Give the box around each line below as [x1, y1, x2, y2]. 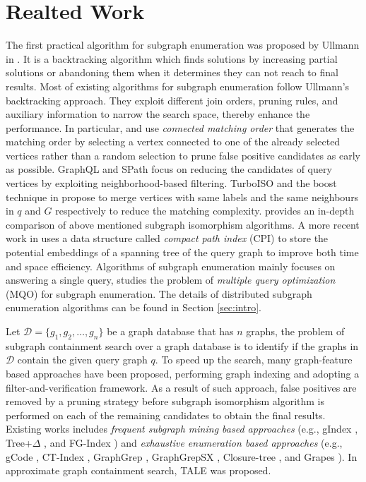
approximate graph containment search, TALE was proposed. [6, 463, 271, 478]
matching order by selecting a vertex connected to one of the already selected [6, 134, 341, 149]
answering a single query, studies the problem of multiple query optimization [6, 272, 336, 287]
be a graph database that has [107, 324, 234, 338]
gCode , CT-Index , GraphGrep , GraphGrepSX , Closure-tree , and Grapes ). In [6, 449, 358, 464]
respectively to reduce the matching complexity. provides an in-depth [55, 203, 355, 218]
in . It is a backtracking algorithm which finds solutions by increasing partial [6, 51, 338, 66]
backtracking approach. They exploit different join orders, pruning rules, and [6, 92, 338, 107]
